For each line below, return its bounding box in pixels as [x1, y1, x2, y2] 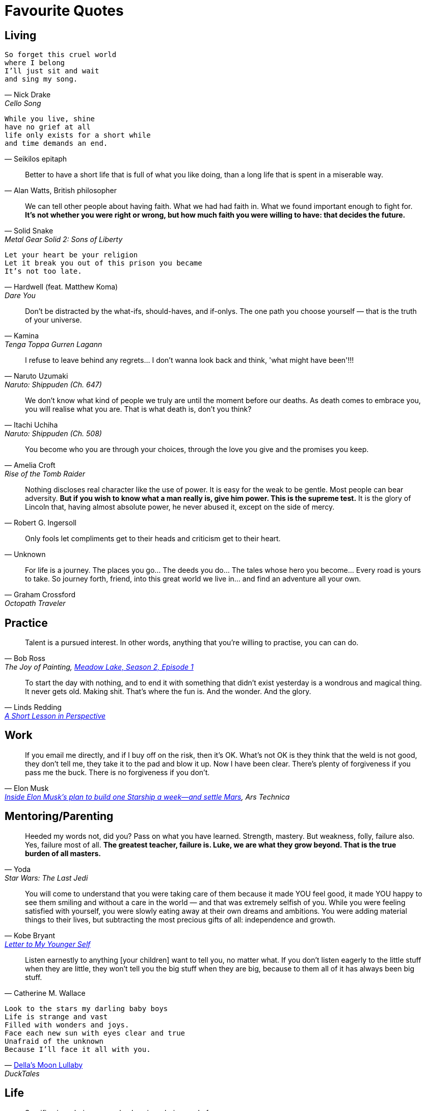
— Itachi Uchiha [5, 420, 58, 430]
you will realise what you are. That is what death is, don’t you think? [25, 405, 252, 414]
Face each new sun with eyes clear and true [5, 1028, 185, 1037]
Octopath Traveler [5, 599, 66, 608]
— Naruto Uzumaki [5, 372, 68, 381]
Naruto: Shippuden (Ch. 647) [5, 380, 102, 389]
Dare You [5, 291, 36, 300]
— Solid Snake [5, 226, 54, 235]
